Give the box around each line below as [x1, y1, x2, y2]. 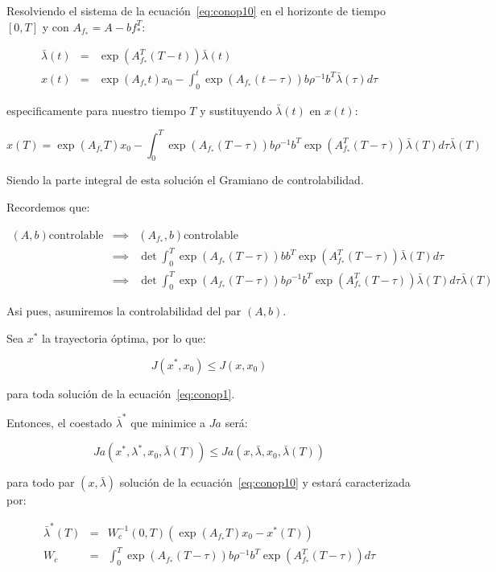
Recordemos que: [6, 199, 90, 216]
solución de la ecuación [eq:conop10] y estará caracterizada [119, 474, 411, 491]
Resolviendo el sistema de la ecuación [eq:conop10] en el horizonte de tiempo [6, 2, 386, 19]
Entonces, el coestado [6, 414, 112, 430]
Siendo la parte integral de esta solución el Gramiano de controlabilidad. [6, 171, 364, 188]
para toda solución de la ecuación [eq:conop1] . [6, 385, 235, 401]
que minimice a [130, 414, 206, 430]
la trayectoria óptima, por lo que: [42, 329, 206, 346]
